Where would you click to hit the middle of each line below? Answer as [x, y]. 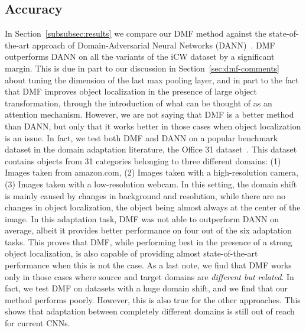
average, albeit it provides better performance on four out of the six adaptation [148, 230]
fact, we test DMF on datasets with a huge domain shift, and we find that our [147, 288]
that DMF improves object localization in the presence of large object [131, 91]
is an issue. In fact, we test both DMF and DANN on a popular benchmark [141, 137]
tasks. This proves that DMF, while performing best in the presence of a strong [149, 241]
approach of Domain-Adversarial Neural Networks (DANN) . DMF [154, 45]
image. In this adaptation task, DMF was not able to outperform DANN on [142, 218]
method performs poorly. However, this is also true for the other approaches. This [153, 299]
